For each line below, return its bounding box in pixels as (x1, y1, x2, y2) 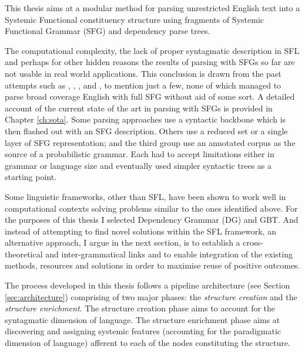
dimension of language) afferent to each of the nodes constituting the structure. (5, 337, 290, 349)
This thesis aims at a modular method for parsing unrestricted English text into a (5, 2, 300, 13)
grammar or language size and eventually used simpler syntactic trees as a (5, 159, 272, 171)
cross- (243, 236, 263, 249)
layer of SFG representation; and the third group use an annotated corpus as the (5, 136, 296, 148)
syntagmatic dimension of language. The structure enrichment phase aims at (5, 313, 280, 325)
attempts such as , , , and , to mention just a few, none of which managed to (5, 79, 281, 91)
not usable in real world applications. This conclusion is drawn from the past (5, 67, 281, 79)
